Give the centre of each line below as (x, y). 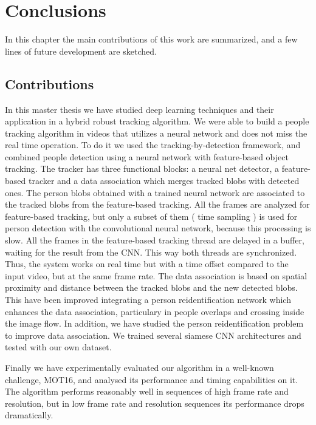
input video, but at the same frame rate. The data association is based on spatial (156, 275)
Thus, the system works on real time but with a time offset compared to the (147, 264)
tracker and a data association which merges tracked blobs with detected (164, 181)
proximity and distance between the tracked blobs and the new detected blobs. (151, 287)
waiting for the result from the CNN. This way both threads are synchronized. (151, 252)
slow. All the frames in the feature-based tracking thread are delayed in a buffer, (155, 240)
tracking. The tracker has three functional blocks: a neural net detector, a (142, 168)
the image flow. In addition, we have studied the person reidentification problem (154, 323)
